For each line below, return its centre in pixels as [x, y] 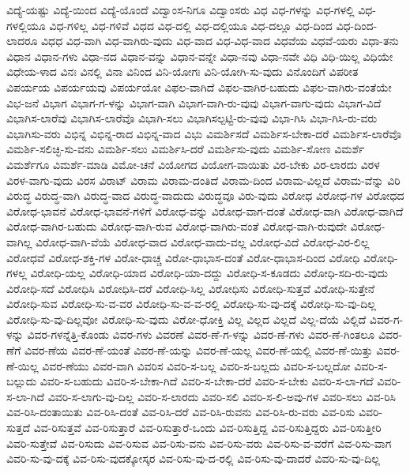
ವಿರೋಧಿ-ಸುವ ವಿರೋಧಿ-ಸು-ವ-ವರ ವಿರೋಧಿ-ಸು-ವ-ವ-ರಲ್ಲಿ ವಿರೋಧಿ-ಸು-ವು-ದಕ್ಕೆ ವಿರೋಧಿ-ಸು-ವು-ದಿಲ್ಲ [191, 304]
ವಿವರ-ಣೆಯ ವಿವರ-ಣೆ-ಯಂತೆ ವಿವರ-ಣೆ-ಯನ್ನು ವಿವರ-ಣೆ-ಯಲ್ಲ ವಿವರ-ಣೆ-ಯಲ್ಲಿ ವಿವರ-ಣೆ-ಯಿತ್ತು [198, 350]
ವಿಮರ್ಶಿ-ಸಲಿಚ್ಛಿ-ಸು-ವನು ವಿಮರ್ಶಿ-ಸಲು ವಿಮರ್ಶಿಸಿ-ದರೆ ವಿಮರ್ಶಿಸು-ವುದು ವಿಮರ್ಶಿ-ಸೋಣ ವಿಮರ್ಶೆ [186, 149]
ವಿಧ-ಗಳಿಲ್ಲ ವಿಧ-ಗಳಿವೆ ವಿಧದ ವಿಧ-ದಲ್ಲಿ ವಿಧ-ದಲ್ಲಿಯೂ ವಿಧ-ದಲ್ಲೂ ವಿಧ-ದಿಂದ [191, 25]
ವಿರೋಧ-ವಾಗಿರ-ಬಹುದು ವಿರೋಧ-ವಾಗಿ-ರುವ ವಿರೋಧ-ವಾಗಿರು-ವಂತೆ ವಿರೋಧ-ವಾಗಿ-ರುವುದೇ [177, 226]
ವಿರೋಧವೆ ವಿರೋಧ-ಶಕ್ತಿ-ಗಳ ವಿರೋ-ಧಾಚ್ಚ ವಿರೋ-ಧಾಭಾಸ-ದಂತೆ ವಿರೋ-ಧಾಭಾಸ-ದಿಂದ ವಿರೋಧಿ [183, 257]
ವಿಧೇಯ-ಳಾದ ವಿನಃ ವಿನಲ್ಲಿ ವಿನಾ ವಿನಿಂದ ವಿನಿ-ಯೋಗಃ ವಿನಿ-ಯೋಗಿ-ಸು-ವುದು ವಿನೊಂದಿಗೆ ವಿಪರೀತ [182, 71]
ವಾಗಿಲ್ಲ [19, 241]
